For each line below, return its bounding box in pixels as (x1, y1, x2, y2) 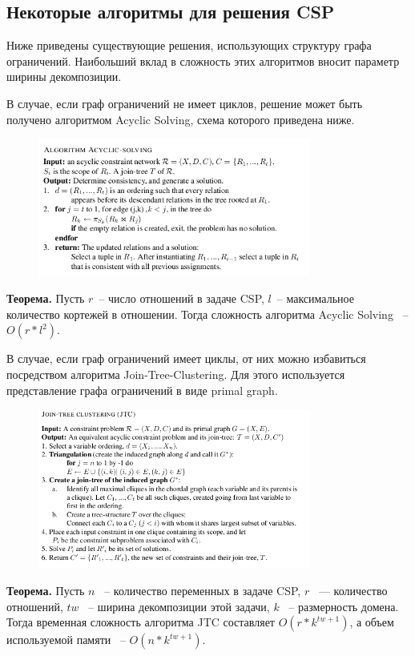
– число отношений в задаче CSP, (99, 290, 264, 307)
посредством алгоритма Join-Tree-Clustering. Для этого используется (6, 365, 345, 382)
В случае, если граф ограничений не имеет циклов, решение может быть (6, 95, 363, 111)
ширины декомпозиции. (6, 68, 122, 85)
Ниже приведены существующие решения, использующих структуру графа (6, 37, 372, 54)
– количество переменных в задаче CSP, (104, 582, 301, 599)
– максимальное (276, 290, 354, 307)
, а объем (349, 614, 394, 630)
